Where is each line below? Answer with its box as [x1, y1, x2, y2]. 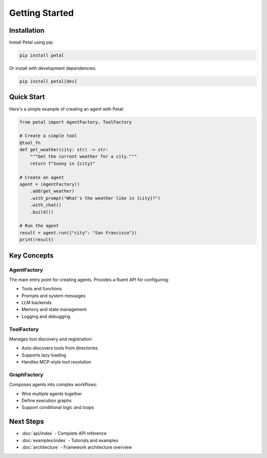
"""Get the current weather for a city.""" [30, 154, 137, 159]
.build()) [30, 209, 54, 215]
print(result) [19, 237, 54, 242]
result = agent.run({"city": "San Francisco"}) [19, 230, 137, 235]
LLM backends [21, 300, 52, 306]
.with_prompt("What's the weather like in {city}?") [30, 195, 161, 201]
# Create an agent [19, 175, 64, 180]
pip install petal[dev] [19, 79, 78, 84]
